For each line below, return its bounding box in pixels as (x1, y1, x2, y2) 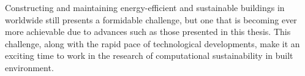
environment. (5, 61, 54, 74)
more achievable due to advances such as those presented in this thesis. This (5, 25, 291, 38)
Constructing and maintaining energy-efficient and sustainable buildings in (5, 1, 285, 13)
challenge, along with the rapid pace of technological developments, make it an (5, 37, 300, 50)
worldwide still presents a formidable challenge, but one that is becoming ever (5, 13, 297, 26)
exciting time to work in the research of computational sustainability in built (5, 49, 293, 62)
